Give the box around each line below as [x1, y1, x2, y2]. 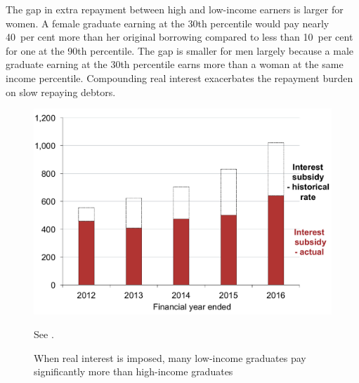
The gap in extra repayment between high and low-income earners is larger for [6, 2, 344, 16]
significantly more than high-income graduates [34, 364, 233, 379]
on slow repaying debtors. [6, 84, 116, 99]
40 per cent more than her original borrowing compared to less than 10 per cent [6, 29, 353, 44]
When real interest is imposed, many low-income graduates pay [34, 350, 306, 365]
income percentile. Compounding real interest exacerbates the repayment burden [6, 70, 353, 85]
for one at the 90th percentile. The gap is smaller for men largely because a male [6, 43, 354, 58]
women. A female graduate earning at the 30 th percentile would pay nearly [6, 15, 329, 30]
